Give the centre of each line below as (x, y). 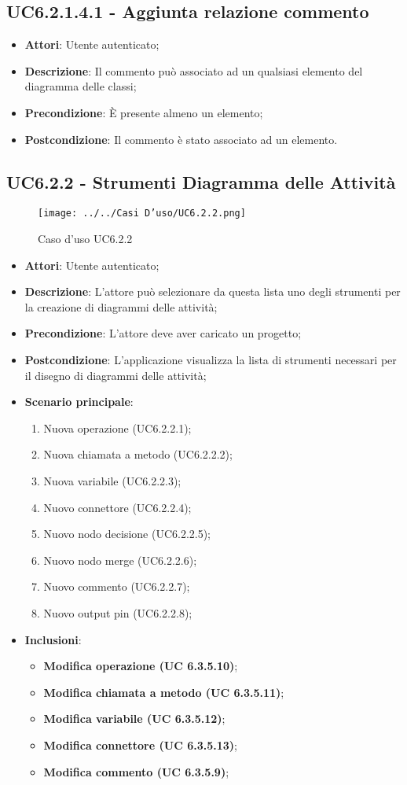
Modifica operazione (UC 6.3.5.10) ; (141, 666)
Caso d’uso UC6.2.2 (85, 239)
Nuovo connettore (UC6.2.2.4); (117, 507)
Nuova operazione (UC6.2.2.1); (117, 428)
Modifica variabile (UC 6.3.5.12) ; (134, 719)
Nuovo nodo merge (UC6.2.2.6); (120, 560)
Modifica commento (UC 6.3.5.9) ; (136, 771)
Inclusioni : (53, 639)
